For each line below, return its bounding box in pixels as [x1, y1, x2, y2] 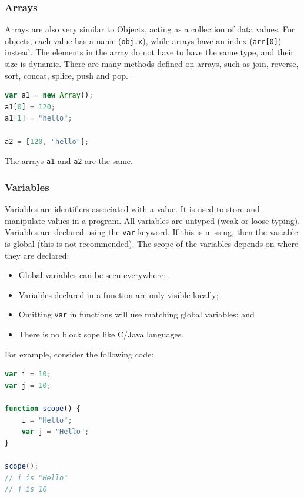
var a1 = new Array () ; [5, 91, 93, 100]
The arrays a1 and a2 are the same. [5, 155, 133, 167]
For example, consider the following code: [5, 347, 154, 360]
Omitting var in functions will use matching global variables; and [18, 308, 255, 320]
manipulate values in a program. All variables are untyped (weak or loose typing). [5, 214, 300, 226]
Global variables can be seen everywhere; [18, 269, 166, 281]
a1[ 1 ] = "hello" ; [5, 114, 72, 123]
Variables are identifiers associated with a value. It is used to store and [5, 203, 260, 215]
